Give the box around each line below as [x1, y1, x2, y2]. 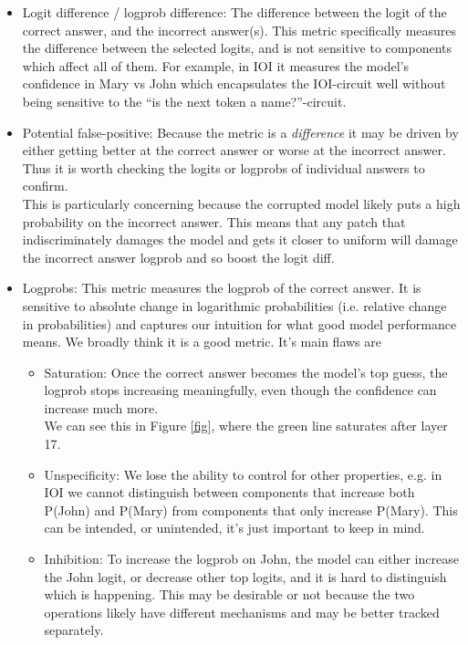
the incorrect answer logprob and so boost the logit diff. [22, 247, 335, 266]
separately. [44, 620, 104, 640]
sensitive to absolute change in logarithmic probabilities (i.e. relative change [22, 296, 447, 315]
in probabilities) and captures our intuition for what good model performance [22, 314, 457, 333]
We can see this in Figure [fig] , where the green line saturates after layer [44, 416, 448, 435]
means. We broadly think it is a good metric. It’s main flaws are [22, 332, 381, 351]
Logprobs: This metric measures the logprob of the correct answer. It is [22, 278, 421, 297]
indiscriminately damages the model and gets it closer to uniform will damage [22, 230, 458, 249]
